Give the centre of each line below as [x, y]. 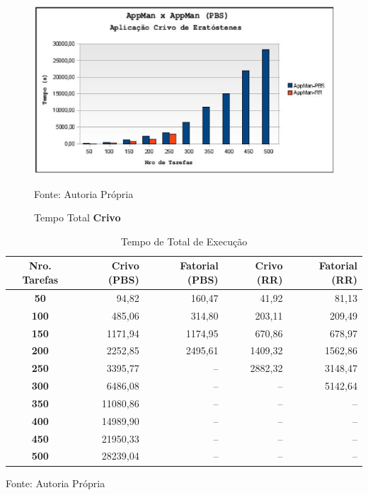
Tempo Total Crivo [77, 217]
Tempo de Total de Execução [184, 241]
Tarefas [40, 280]
